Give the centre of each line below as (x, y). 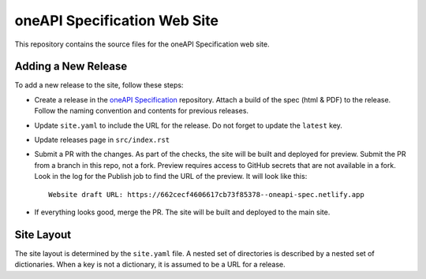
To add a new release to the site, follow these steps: (99, 85)
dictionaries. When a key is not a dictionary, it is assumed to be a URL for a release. (150, 265)
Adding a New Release (71, 67)
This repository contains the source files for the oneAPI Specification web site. (142, 44)
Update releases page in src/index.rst (102, 140)
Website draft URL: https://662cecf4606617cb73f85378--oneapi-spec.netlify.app (206, 194)
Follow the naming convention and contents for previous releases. (141, 111)
